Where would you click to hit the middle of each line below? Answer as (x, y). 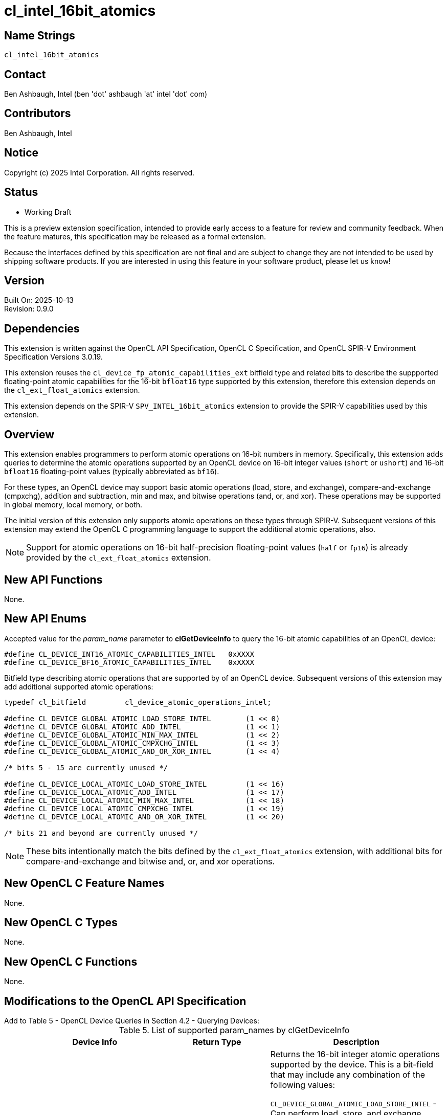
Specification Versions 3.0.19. (53, 357)
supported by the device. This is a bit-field (352, 1065)
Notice (21, 153)
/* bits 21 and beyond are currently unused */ (101, 833)
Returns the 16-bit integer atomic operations (355, 1054)
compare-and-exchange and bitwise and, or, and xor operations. (151, 861)
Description (356, 1042)
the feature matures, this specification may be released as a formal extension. (135, 236)
